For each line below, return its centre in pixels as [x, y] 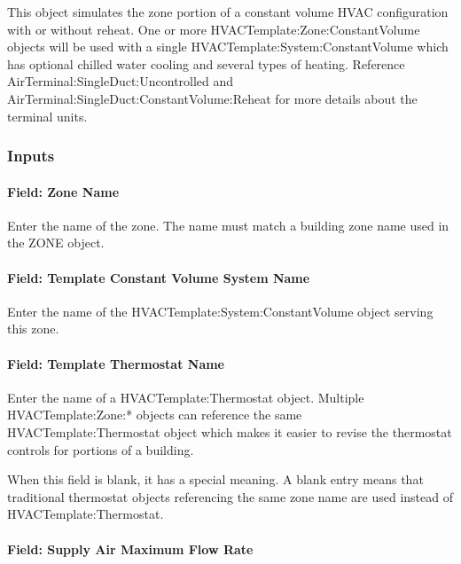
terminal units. [47, 116]
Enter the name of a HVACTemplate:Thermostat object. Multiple [186, 397]
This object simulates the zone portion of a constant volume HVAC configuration [228, 12]
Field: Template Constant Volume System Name [159, 277]
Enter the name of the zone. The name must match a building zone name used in [228, 225]
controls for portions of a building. [101, 449]
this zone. [33, 329]
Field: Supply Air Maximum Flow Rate [130, 548]
